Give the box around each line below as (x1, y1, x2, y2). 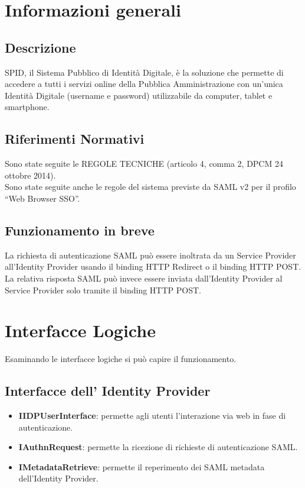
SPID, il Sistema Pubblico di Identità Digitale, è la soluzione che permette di (5, 66, 284, 78)
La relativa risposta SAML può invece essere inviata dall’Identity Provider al (5, 272, 283, 284)
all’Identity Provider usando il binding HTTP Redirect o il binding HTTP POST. (5, 260, 301, 273)
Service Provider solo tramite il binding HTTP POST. (5, 283, 201, 296)
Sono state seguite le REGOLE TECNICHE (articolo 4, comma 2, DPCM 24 (5, 157, 283, 170)
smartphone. (5, 101, 50, 113)
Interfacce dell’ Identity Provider (5, 382, 211, 400)
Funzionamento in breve (5, 221, 155, 239)
